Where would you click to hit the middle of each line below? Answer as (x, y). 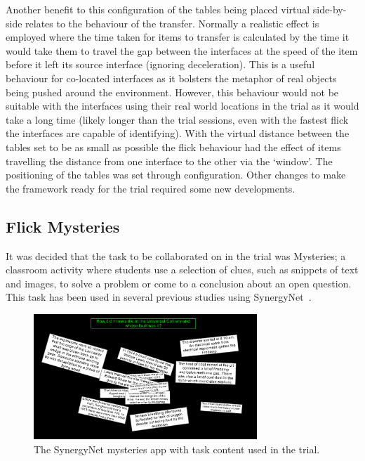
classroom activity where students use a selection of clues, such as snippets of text (182, 270)
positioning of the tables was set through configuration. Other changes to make (176, 175)
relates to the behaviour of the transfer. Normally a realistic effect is (172, 23)
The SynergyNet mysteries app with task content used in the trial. (177, 449)
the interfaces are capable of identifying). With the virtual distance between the (178, 133)
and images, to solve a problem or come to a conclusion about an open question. (179, 283)
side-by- (330, 9)
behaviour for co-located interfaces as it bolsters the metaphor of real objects (171, 78)
